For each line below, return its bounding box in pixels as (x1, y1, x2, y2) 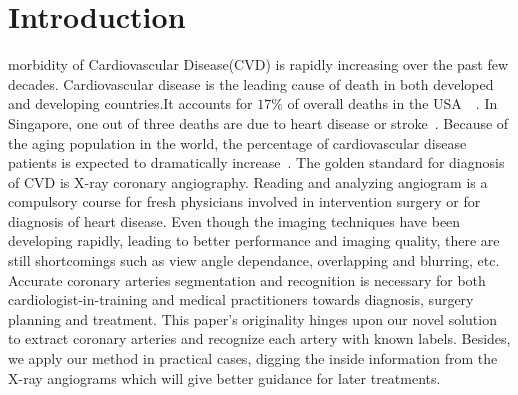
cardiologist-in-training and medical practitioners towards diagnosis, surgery (8, 289, 474, 310)
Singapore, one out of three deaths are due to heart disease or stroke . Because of (8, 112, 509, 133)
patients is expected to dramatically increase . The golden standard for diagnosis (8, 152, 505, 173)
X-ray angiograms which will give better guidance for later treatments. (8, 367, 441, 388)
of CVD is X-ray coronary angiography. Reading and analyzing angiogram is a (8, 171, 488, 192)
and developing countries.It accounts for (8, 93, 253, 114)
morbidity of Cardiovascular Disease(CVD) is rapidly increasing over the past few (8, 54, 509, 75)
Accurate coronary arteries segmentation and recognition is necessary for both (8, 269, 486, 290)
